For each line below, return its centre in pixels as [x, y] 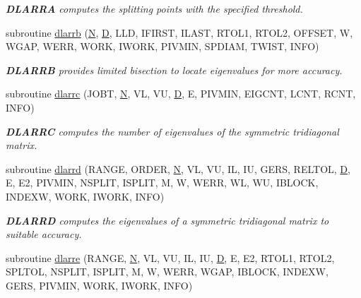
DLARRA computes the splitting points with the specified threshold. [154, 8]
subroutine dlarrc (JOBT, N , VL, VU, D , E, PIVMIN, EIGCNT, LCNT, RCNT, [181, 94]
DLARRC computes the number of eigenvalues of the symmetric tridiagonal [172, 131]
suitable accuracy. [44, 234]
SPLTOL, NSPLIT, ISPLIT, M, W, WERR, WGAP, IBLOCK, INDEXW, [167, 272]
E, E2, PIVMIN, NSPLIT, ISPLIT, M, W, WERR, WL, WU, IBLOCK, [162, 183]
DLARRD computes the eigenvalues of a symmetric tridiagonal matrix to [167, 220]
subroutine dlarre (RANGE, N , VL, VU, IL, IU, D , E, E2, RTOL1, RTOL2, [170, 257]
